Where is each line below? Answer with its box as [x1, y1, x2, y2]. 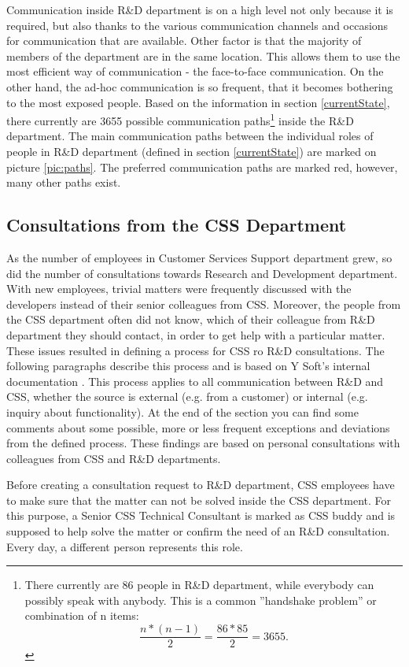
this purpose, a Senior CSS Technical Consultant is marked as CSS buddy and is [6, 507, 396, 524]
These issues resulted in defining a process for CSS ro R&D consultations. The [6, 342, 385, 358]
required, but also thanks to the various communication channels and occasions [6, 17, 389, 33]
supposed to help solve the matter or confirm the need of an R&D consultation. [6, 523, 390, 539]
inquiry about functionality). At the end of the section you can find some [6, 403, 359, 420]
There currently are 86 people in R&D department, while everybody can [24, 576, 374, 593]
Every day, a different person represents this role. [6, 538, 243, 554]
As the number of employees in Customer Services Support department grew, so [6, 249, 392, 265]
